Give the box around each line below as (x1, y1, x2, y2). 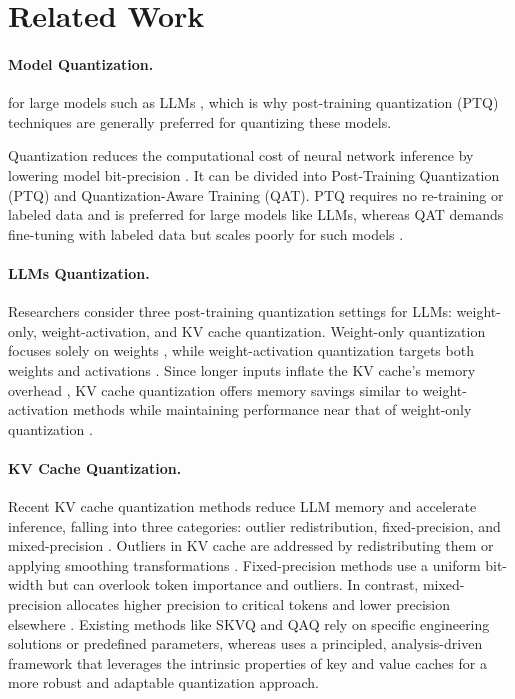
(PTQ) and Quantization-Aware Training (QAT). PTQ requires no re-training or (8, 184, 504, 205)
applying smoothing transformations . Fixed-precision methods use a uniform (8, 554, 481, 575)
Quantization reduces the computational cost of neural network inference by (8, 145, 474, 166)
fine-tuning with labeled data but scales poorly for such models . (8, 223, 404, 244)
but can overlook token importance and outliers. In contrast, (47, 574, 419, 595)
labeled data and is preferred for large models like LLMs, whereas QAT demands (8, 204, 504, 225)
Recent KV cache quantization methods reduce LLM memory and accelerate (8, 496, 477, 517)
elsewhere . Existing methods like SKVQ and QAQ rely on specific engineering (8, 613, 490, 634)
